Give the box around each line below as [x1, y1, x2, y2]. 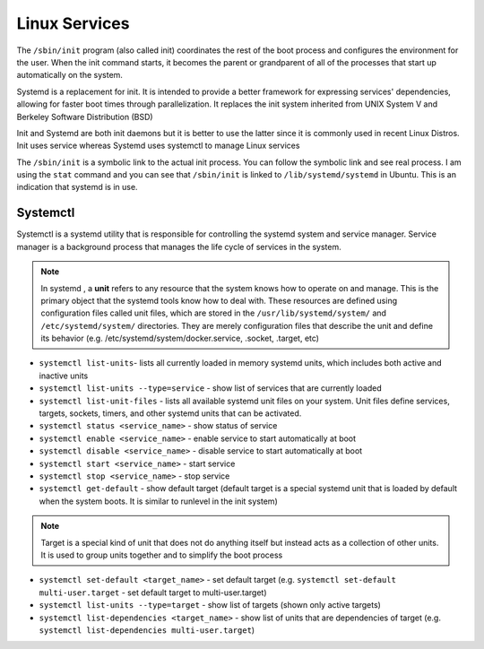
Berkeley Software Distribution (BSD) [16, 111, 153, 122]
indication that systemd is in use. [16, 182, 138, 193]
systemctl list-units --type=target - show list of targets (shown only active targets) [39, 600, 381, 610]
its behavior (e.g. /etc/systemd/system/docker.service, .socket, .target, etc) [40, 333, 320, 344]
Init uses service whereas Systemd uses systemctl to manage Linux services [16, 140, 300, 151]
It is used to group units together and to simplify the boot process [40, 549, 283, 560]
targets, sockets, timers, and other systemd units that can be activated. [39, 408, 302, 419]
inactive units [39, 370, 89, 381]
